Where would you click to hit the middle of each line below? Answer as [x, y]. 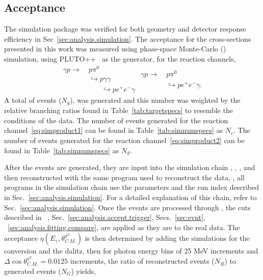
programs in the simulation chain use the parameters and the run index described [131, 187]
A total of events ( [33, 100]
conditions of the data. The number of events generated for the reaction [116, 120]
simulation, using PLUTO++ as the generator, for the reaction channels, [120, 58]
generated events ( [33, 271]
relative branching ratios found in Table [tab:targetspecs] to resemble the [119, 110]
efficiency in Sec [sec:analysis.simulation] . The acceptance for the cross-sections [128, 38]
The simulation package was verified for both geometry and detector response [125, 29]
